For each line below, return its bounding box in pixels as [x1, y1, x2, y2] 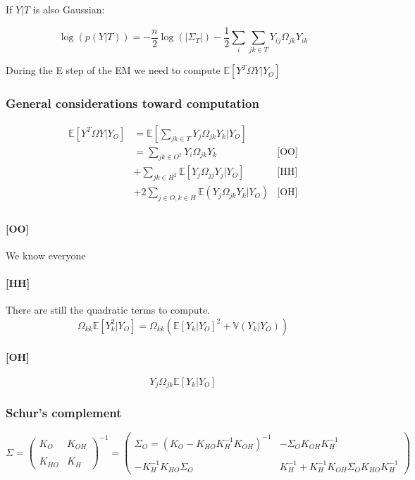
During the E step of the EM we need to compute [6, 63, 221, 78]
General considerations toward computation [6, 94, 259, 112]
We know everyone [6, 247, 86, 262]
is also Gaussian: [32, 2, 105, 16]
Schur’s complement [6, 404, 122, 421]
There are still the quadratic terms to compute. [6, 302, 211, 317]
